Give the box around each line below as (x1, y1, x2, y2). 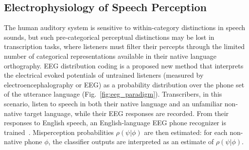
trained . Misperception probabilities (4, 127, 114, 137)
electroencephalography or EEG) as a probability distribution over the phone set (4, 79, 245, 89)
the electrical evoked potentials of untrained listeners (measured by (4, 70, 204, 80)
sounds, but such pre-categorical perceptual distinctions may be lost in (4, 32, 214, 42)
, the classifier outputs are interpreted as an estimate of (48, 136, 214, 147)
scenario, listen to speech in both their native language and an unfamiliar (4, 98, 223, 108)
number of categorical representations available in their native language (4, 50, 217, 61)
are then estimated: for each (144, 127, 228, 137)
